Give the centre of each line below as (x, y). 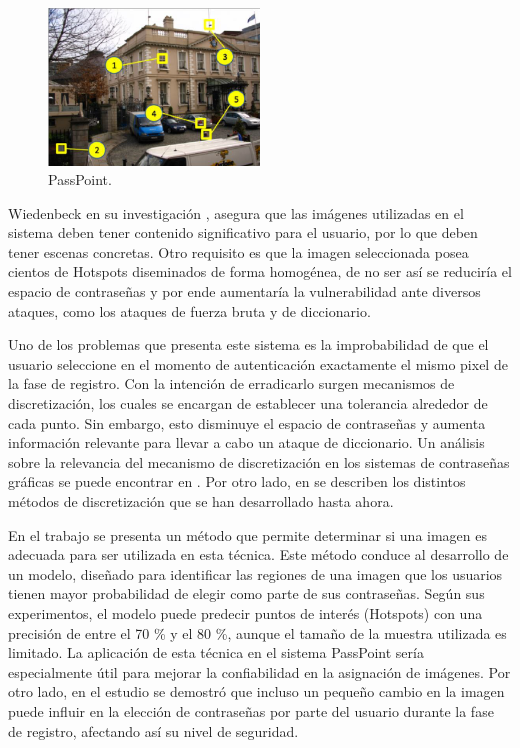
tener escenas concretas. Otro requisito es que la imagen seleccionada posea (238, 251)
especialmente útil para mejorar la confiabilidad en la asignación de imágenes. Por (259, 671)
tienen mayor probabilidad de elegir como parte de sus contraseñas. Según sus (246, 593)
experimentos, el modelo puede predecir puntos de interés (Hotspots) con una (245, 612)
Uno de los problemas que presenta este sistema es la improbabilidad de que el (248, 344)
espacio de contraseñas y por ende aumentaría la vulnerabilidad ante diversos (244, 291)
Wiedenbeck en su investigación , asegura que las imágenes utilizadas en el (236, 212)
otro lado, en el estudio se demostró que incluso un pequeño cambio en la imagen (256, 691)
